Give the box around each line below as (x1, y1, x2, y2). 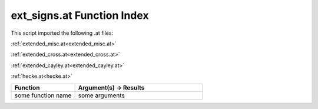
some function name (14, 91, 72, 100)
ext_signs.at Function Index (11, 9, 150, 22)
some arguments (78, 91, 125, 100)
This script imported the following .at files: (11, 29, 114, 37)
